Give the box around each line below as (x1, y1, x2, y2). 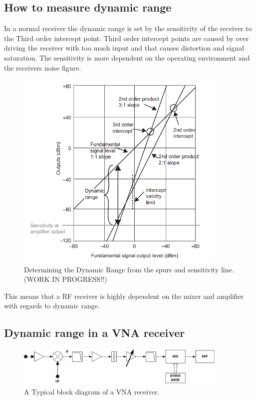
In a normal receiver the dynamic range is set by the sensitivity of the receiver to (4, 23, 252, 34)
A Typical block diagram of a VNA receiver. (24, 386, 160, 397)
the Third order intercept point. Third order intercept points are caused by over (4, 33, 249, 43)
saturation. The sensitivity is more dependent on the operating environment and (4, 52, 250, 63)
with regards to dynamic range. (4, 300, 100, 311)
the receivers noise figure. (4, 62, 81, 73)
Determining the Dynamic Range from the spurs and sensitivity (24, 264, 219, 274)
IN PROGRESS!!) (52, 274, 107, 284)
